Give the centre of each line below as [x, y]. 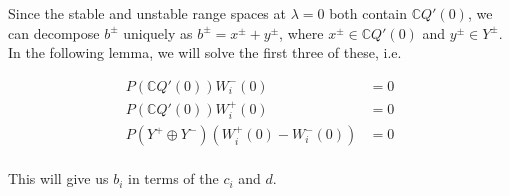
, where [301, 32]
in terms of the [173, 178]
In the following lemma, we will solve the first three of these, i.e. [205, 52]
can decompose [54, 32]
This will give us [58, 178]
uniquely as [158, 32]
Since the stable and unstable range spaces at [147, 13]
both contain [368, 13]
